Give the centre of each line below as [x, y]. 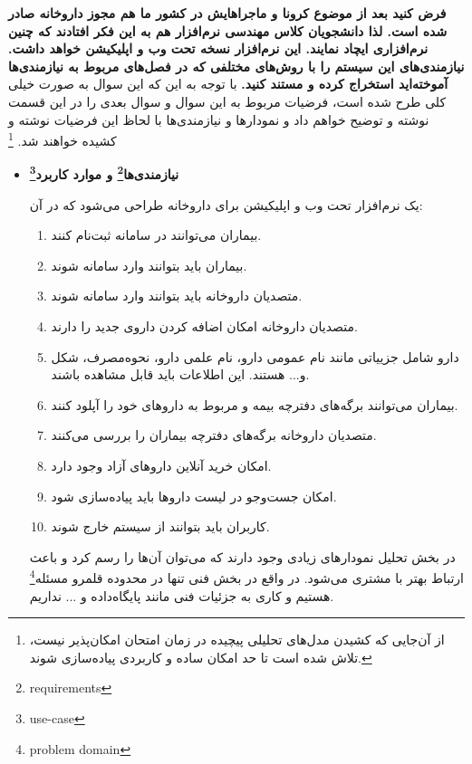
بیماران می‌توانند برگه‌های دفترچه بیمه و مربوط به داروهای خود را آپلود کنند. [255, 404]
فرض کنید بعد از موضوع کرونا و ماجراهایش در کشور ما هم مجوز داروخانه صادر [227, 13]
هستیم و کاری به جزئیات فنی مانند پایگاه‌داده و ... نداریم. [182, 595]
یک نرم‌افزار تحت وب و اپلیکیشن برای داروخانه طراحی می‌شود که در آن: [226, 204]
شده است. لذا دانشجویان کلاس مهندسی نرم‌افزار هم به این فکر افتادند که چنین [228, 30]
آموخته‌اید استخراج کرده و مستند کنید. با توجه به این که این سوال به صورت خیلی [228, 84]
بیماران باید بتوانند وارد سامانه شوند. [149, 265]
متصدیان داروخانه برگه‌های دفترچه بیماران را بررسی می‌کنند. [214, 435]
